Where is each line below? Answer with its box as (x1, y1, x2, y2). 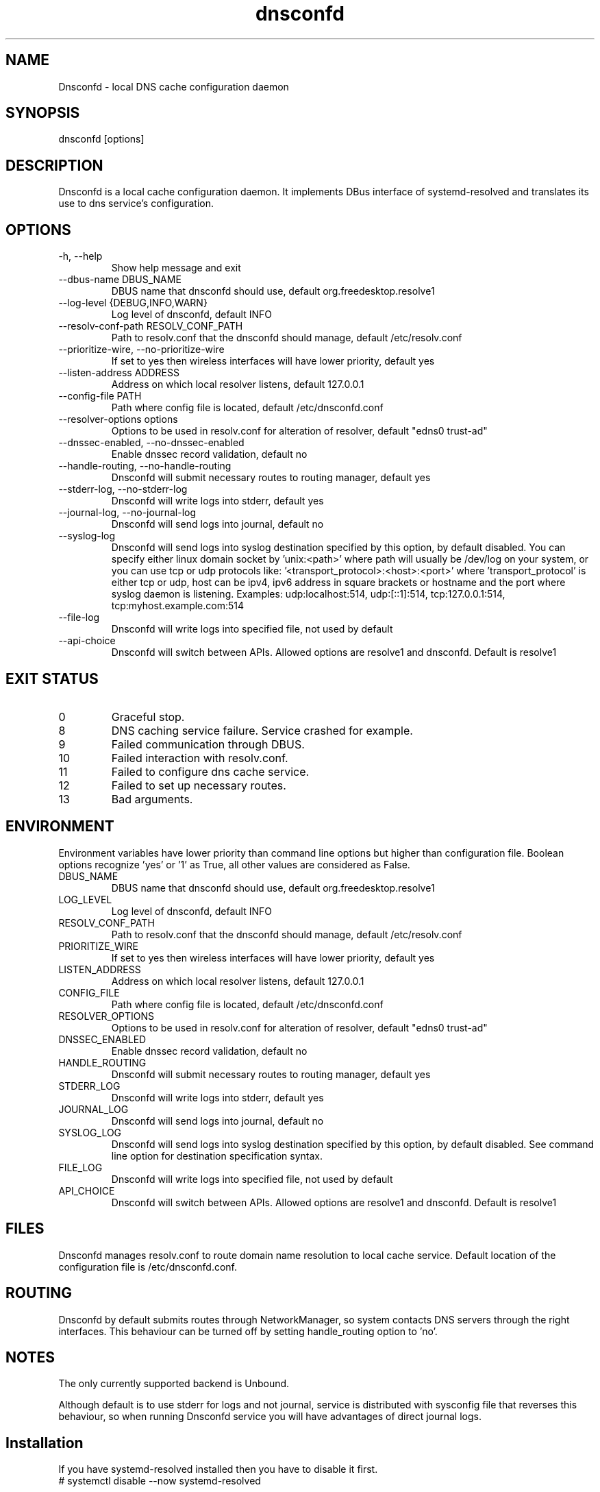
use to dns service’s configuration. (58, 197, 214, 210)
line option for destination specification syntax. (111, 1149, 323, 1162)
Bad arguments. (111, 792, 193, 806)
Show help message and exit (111, 262, 241, 274)
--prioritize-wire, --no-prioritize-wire (58, 343, 225, 356)
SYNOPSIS (5, 104, 80, 122)
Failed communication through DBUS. (111, 737, 305, 751)
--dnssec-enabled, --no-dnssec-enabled (58, 437, 245, 449)
